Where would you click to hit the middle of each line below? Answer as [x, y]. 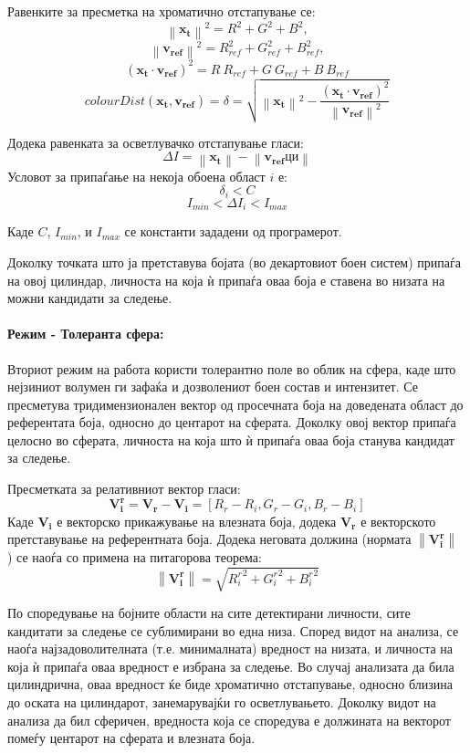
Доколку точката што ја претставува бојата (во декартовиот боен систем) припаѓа [234, 261]
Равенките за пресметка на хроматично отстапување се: [162, 11]
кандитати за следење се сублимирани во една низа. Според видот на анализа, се [233, 630]
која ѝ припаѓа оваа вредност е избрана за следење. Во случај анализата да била [231, 666]
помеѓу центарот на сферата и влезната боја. [131, 738]
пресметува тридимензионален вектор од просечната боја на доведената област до [235, 404]
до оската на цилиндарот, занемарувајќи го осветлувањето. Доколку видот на [222, 701]
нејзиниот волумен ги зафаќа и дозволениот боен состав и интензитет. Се [213, 387]
